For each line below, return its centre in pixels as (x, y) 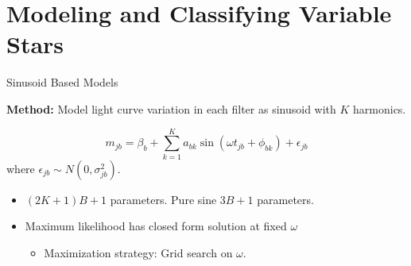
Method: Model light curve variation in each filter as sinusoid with (171, 108)
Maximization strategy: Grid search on (138, 252)
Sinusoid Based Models (62, 82)
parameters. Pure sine (163, 199)
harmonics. (380, 108)
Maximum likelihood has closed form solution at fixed (156, 226)
